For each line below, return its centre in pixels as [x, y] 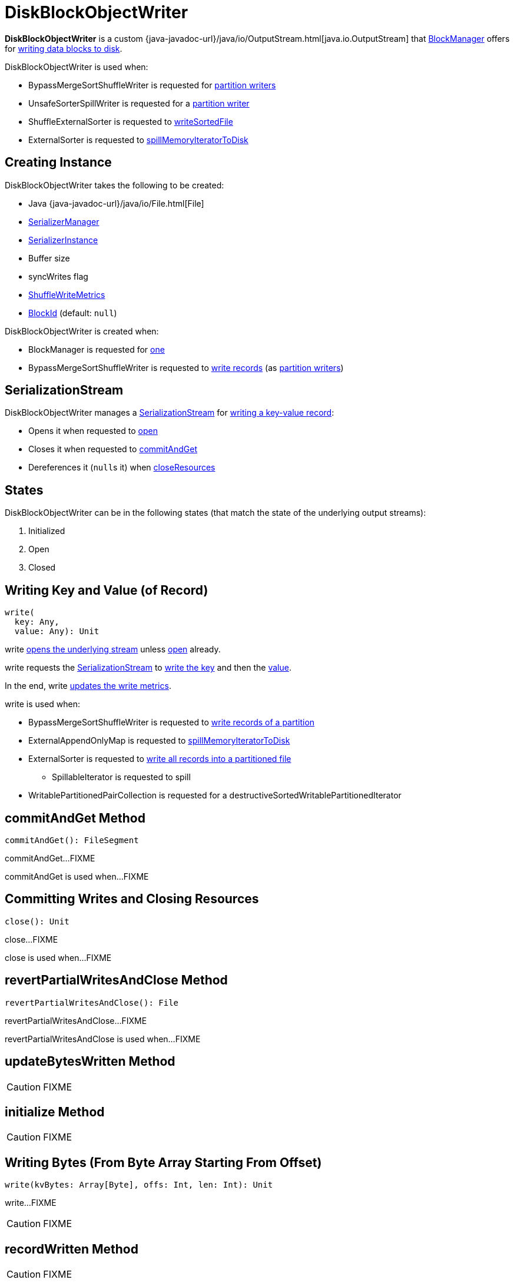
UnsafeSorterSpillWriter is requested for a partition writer [139, 103]
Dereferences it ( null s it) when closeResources [122, 468]
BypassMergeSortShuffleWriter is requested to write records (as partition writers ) [186, 367]
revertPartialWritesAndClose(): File [92, 1002]
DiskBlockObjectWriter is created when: [82, 331]
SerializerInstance [63, 240]
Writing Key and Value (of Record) [107, 590]
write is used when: [43, 704]
